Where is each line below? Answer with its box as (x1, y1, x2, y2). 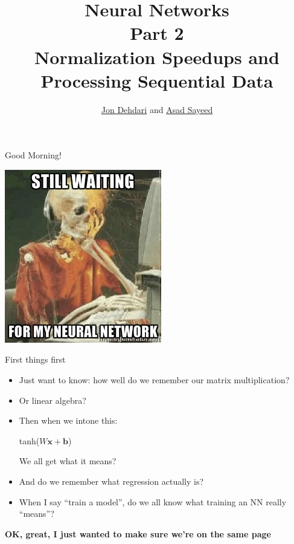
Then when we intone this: (19, 414, 118, 427)
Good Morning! (5, 149, 62, 161)
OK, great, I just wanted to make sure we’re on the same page (5, 527, 271, 540)
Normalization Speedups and (34, 44, 280, 69)
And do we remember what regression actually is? (19, 475, 204, 488)
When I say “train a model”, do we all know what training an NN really (19, 495, 287, 508)
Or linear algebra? (19, 393, 86, 406)
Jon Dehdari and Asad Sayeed (101, 103, 213, 115)
